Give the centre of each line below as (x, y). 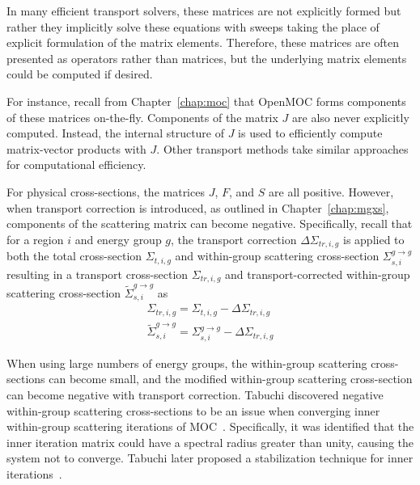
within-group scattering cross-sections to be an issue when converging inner (193, 410)
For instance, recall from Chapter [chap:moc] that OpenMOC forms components (206, 101)
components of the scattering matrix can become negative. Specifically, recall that (210, 224)
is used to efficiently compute (310, 133)
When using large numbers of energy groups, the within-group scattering (187, 363)
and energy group (118, 239)
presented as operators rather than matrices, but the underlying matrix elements (207, 58)
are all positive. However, (331, 191)
